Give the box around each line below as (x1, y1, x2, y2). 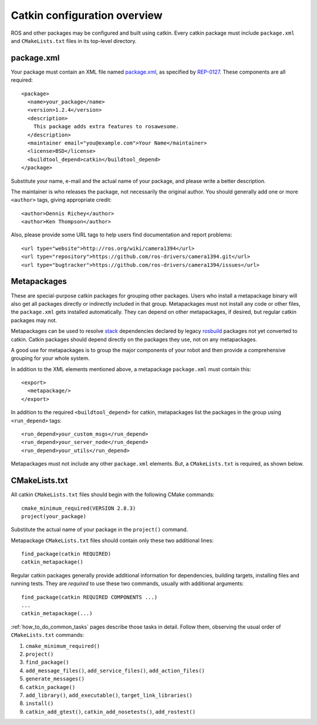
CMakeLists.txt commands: (11, 632, 85, 639)
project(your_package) (21, 513, 87, 520)
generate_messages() (25, 676, 85, 682)
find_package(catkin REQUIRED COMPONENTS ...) (21, 594, 158, 600)
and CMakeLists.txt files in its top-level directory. (11, 37, 137, 44)
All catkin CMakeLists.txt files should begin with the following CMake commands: (11, 491, 215, 498)
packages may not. (11, 316, 58, 323)
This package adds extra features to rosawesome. (33, 123, 179, 130)
